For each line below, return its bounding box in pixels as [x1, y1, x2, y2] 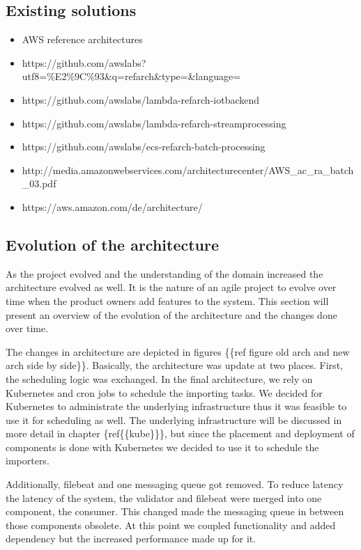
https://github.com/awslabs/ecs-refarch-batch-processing [22, 139, 266, 154]
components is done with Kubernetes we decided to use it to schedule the [6, 439, 319, 454]
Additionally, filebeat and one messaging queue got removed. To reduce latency [6, 477, 344, 492]
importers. [6, 453, 49, 468]
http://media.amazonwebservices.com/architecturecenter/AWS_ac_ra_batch [22, 162, 354, 177]
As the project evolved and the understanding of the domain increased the [6, 266, 323, 281]
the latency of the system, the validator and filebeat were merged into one [6, 490, 322, 505]
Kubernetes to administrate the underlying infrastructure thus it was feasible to [6, 399, 347, 414]
